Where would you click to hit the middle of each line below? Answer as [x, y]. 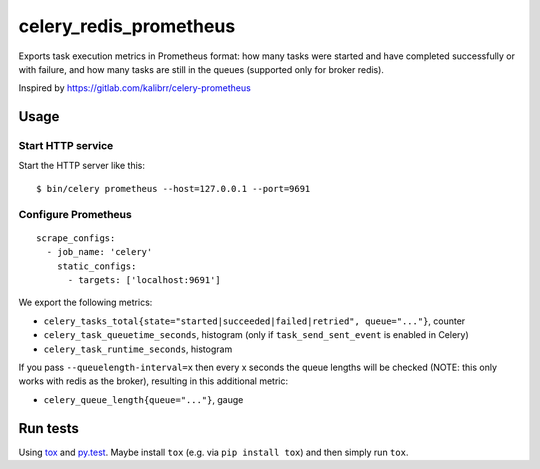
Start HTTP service [66, 146]
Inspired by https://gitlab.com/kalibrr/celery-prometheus [135, 88]
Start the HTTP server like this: [81, 166]
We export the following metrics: [85, 302]
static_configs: [96, 266]
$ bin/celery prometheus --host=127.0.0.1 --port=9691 [173, 188]
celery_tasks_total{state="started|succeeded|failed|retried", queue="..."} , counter [254, 321]
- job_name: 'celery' [99, 252]
